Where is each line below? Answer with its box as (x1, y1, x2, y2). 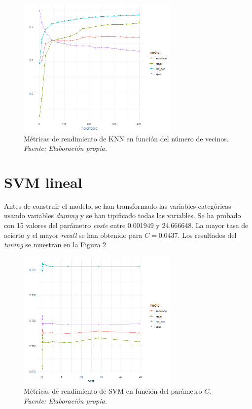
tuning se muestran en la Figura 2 (4, 239, 107, 250)
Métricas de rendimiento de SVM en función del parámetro (24, 386, 202, 396)
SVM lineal (4, 172, 82, 192)
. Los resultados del (178, 229, 237, 240)
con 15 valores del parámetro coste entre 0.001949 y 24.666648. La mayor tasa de (4, 220, 249, 230)
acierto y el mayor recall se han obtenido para (4, 229, 143, 240)
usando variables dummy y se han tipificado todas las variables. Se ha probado (4, 210, 241, 221)
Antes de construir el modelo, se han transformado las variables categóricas (4, 200, 231, 211)
